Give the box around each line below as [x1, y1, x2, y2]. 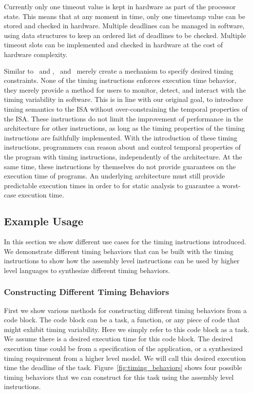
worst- [222, 180, 241, 190]
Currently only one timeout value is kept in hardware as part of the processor [4, 1, 236, 11]
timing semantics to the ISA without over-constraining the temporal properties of [4, 103, 248, 114]
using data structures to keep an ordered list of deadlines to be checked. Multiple [4, 30, 246, 40]
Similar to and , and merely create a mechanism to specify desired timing [4, 65, 234, 76]
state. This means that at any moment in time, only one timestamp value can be [4, 11, 245, 21]
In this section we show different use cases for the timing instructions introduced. [4, 236, 246, 247]
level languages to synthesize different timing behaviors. [4, 265, 170, 275]
